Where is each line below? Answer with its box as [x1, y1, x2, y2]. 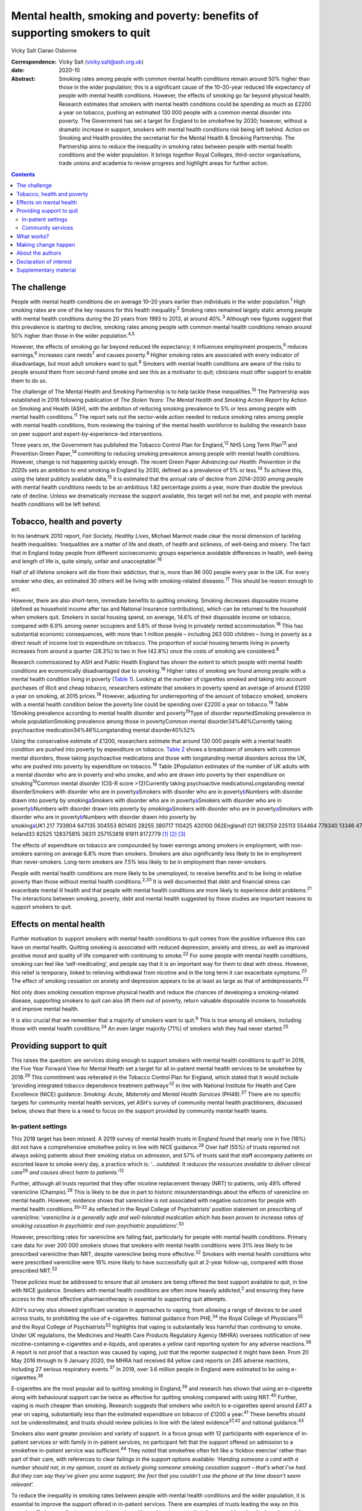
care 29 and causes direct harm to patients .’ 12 [11, 1168, 124, 1176]
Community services [22, 224, 74, 231]
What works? [16, 233, 49, 240]
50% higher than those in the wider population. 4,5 [11, 331, 135, 339]
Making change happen [16, 241, 75, 248]
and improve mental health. [11, 1005, 80, 1012]
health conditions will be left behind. [11, 500, 101, 508]
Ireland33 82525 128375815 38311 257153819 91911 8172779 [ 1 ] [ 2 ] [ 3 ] [11, 830, 186, 838]
